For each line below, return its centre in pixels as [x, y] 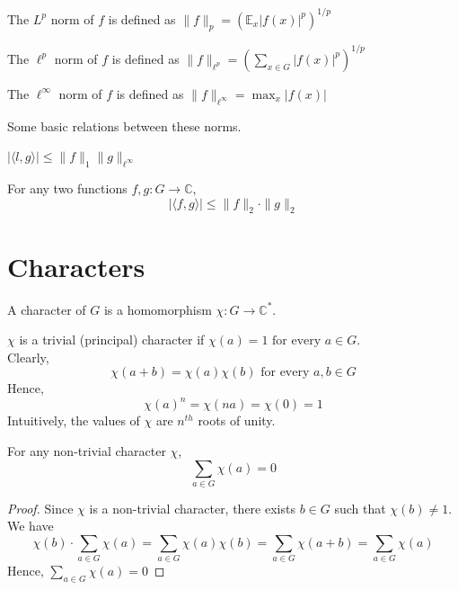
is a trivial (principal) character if [112, 340]
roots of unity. [237, 420]
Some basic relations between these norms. [124, 125]
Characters [76, 266]
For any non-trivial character [87, 450]
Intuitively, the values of [74, 420]
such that [360, 508]
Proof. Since [40, 508]
